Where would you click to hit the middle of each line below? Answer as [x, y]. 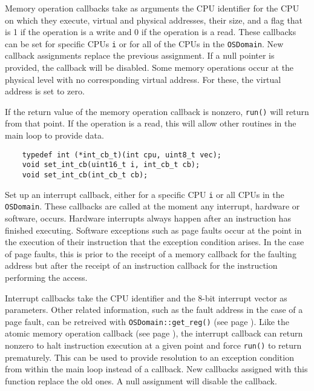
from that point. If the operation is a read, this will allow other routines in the [151, 123]
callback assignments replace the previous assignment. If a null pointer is [140, 55]
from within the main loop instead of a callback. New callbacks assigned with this [156, 369]
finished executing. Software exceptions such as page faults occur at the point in [153, 230]
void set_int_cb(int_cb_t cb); [85, 175]
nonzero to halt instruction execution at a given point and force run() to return [153, 345]
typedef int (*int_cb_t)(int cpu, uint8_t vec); [122, 155]
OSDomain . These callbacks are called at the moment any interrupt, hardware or [152, 206]
